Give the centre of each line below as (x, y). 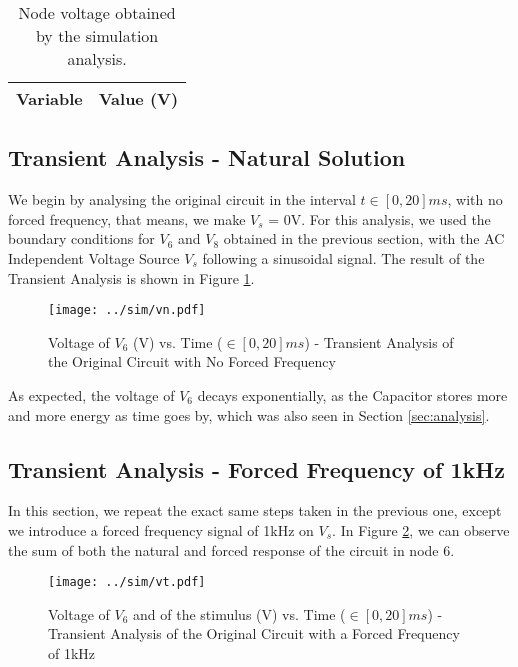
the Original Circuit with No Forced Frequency (192, 361)
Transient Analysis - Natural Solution (207, 157)
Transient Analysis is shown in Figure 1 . (131, 277)
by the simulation (97, 35)
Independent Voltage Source (94, 257)
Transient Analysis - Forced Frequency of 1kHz (256, 468)
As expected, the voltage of (91, 395)
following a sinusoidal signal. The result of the (343, 257)
